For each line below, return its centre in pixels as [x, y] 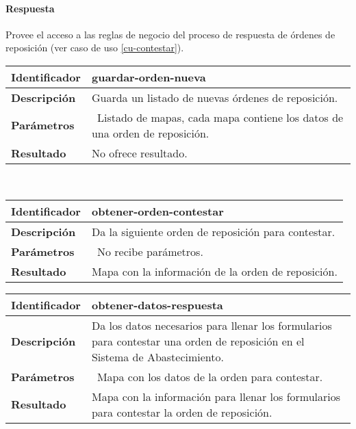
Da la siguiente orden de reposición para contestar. [213, 231]
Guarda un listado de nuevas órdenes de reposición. [215, 97]
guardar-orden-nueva [149, 77]
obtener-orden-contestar [157, 211]
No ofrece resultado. [139, 153]
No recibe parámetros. [150, 251]
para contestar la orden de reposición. [182, 412]
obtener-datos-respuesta [157, 304]
